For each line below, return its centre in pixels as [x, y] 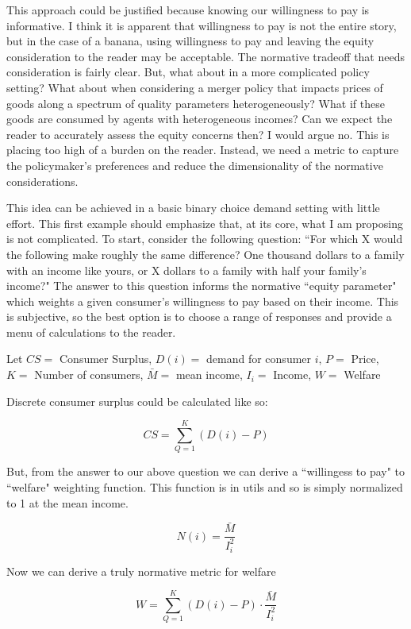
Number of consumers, [89, 374]
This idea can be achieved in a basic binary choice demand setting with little [193, 208]
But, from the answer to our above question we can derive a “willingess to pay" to [206, 471]
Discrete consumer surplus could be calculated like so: [137, 401]
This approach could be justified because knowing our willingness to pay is [188, 10]
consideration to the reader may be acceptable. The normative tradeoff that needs [205, 56]
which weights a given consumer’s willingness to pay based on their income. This [203, 301]
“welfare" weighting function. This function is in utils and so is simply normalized [205, 486]
